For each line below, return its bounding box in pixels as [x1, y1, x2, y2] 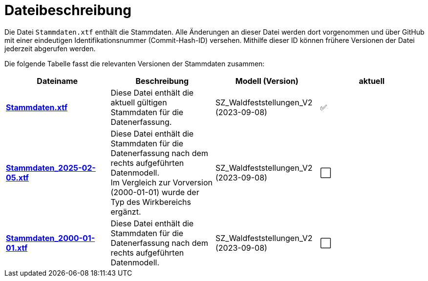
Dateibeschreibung [4, 2, 131, 19]
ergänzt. [110, 206, 141, 217]
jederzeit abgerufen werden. [4, 44, 96, 53]
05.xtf [6, 172, 29, 182]
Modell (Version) [235, 76, 299, 86]
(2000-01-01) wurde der [110, 187, 199, 197]
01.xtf [6, 242, 28, 253]
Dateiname [37, 76, 78, 86]
